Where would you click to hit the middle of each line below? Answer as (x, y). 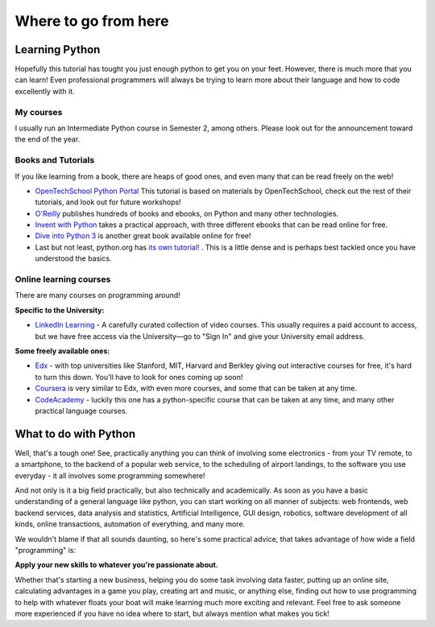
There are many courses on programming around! (97, 295)
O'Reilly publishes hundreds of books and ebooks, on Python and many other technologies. (187, 213)
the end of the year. (48, 139)
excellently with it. (45, 91)
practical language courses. (81, 410)
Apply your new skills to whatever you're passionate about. (117, 565)
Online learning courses (63, 279)
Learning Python (58, 49)
